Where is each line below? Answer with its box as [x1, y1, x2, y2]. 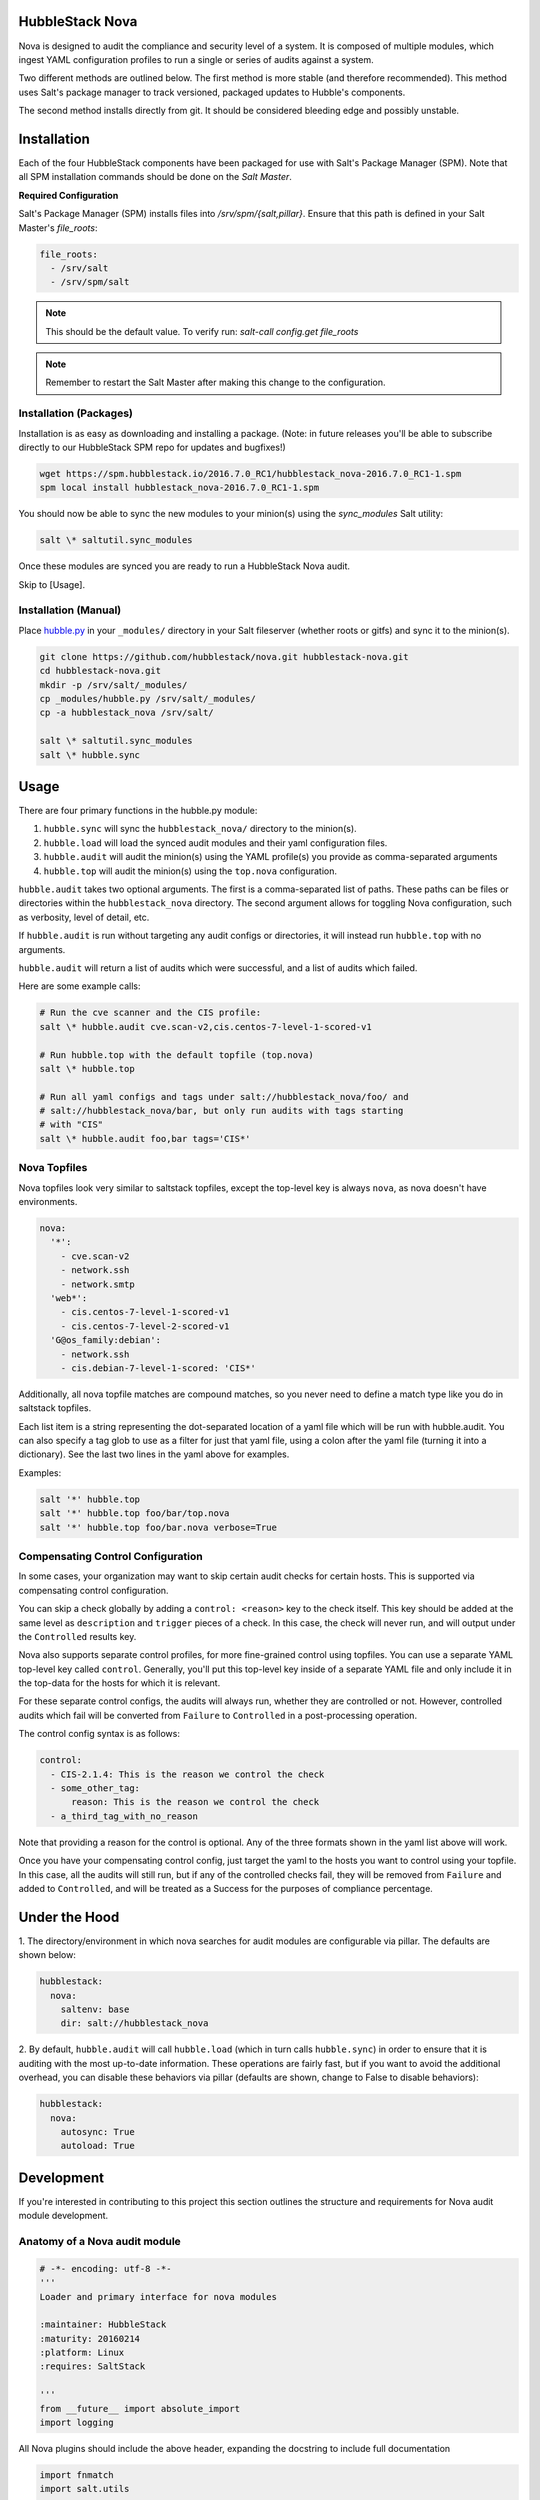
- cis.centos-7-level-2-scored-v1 [60, 1320, 230, 1332]
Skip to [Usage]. [18, 578, 86, 590]
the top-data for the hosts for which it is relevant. [18, 1677, 221, 1689]
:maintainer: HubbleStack [39, 2319, 167, 2330]
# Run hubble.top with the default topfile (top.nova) [39, 1049, 314, 1060]
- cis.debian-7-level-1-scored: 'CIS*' [60, 1362, 257, 1374]
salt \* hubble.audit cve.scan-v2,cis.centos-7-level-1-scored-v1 [39, 1021, 372, 1032]
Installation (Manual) [18, 603, 122, 617]
